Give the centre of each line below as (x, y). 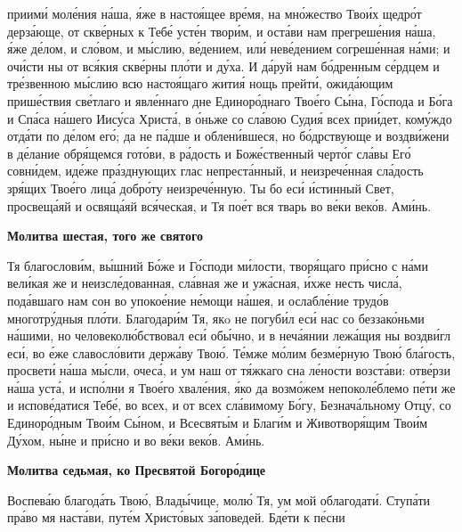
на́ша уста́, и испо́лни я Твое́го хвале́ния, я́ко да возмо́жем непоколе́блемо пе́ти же (231, 387)
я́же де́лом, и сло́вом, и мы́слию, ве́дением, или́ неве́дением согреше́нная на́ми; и (229, 49)
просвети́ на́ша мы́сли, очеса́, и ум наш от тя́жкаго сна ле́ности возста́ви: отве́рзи (229, 370)
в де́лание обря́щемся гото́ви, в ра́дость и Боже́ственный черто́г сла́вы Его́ (209, 153)
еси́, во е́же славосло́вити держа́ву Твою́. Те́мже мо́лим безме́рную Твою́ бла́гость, (231, 352)
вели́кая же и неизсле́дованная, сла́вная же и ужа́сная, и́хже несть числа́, (205, 283)
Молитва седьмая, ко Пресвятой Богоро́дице (136, 470)
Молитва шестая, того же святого (105, 236)
